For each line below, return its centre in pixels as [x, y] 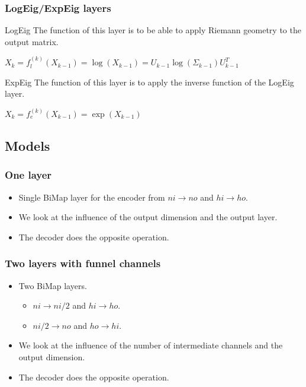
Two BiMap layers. [53, 285]
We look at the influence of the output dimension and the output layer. [148, 217]
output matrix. [32, 41]
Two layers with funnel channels [83, 263]
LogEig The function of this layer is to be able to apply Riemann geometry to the [153, 30]
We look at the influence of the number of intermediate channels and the [151, 345]
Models [28, 145]
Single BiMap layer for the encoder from [92, 197]
